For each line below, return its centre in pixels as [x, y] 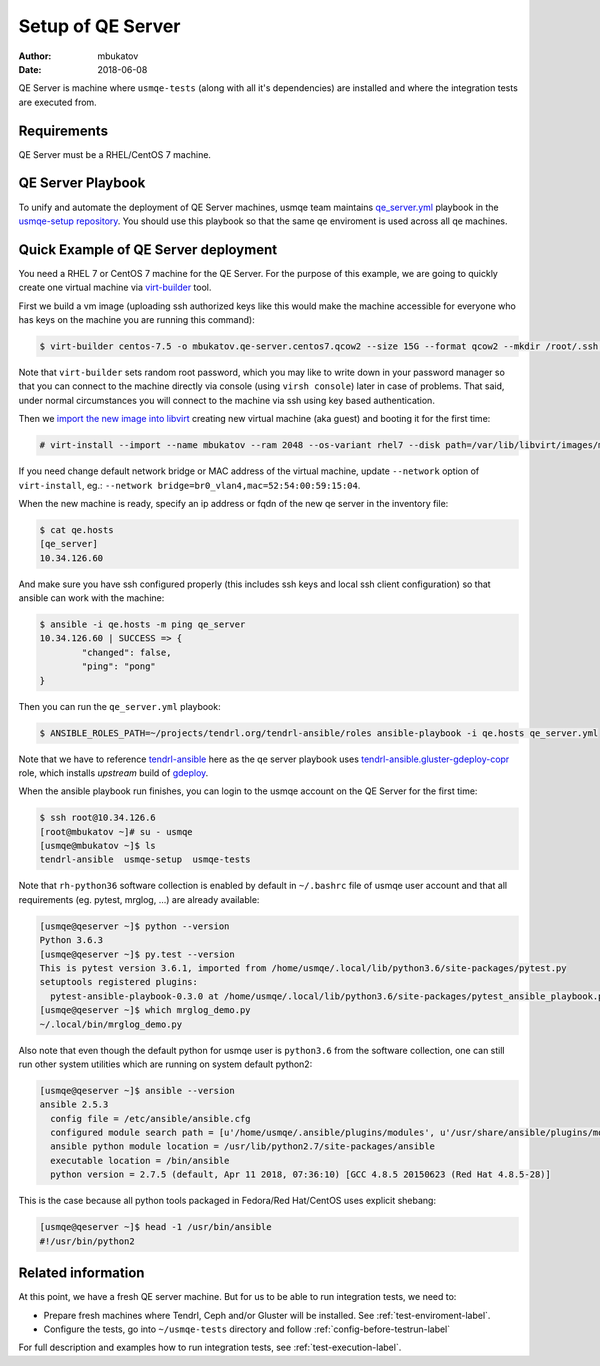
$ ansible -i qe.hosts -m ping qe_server [142, 624]
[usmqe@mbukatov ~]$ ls [98, 846]
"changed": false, [126, 652]
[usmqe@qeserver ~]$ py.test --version [137, 954]
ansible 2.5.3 [74, 1104]
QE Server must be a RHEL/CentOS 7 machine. [115, 154]
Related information [81, 1273]
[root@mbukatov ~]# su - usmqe [116, 831]
